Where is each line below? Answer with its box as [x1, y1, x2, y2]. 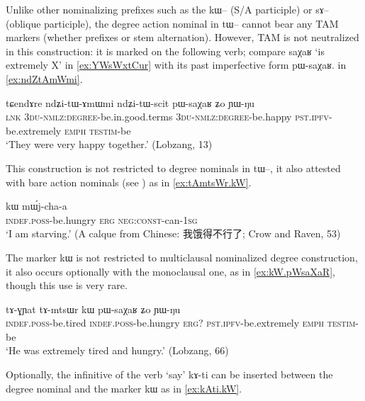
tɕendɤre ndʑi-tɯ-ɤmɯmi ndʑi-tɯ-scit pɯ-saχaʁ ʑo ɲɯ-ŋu [6, 95, 255, 110]
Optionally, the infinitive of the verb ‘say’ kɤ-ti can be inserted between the [6, 367, 333, 382]
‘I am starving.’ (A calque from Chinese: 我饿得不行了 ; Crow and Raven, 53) [6, 226, 341, 241]
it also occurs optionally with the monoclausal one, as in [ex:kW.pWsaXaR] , [6, 264, 336, 278]
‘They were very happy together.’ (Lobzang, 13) [6, 137, 213, 152]
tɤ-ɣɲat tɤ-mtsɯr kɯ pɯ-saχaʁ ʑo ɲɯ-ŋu [6, 301, 181, 316]
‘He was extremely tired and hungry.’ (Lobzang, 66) [6, 343, 229, 358]
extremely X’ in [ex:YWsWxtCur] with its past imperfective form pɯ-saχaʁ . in [6, 57, 347, 72]
